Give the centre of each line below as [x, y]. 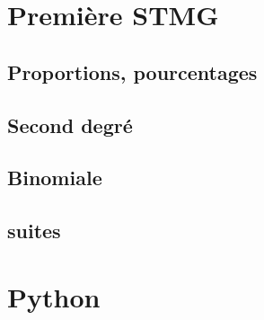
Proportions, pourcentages [132, 71]
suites [34, 231]
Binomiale [55, 178]
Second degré [70, 124]
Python [54, 296]
